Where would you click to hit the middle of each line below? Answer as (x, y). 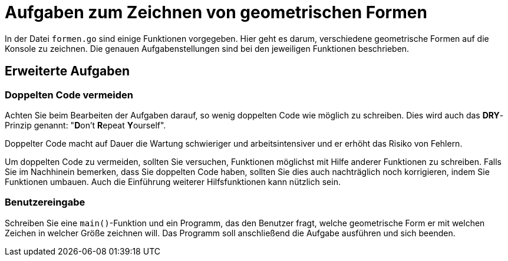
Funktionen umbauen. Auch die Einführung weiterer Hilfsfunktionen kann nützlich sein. (173, 181)
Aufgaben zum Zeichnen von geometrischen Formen (216, 12)
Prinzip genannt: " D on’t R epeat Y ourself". (85, 125)
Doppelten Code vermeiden (69, 95)
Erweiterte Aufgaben (67, 71)
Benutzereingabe (45, 202)
